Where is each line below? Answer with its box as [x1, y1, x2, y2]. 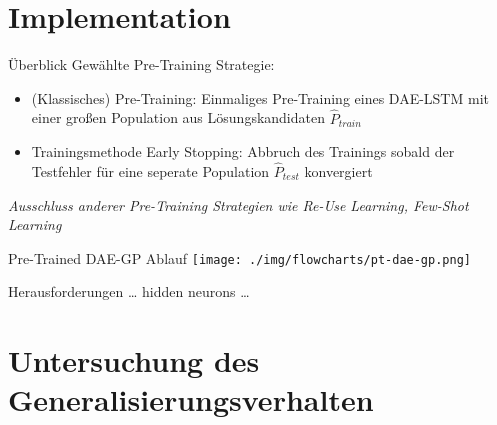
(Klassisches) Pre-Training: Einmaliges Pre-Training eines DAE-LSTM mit [31, 87, 489, 108]
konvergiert [304, 160, 373, 181]
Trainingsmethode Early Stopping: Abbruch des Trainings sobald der [31, 141, 455, 162]
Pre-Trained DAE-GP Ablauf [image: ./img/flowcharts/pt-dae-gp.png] [8, 247, 471, 268]
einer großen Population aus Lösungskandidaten [31, 107, 325, 128]
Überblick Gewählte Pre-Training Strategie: [8, 54, 275, 75]
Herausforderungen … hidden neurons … [8, 281, 250, 302]
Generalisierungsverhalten [8, 379, 374, 420]
